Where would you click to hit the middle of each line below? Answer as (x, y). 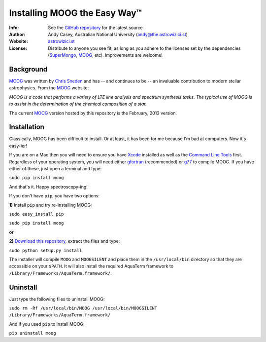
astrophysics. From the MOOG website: (49, 88)
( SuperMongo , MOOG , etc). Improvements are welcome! (105, 55)
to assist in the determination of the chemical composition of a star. (78, 104)
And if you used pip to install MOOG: (47, 324)
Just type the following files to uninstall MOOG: (57, 299)
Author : (17, 34)
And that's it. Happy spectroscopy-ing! (49, 187)
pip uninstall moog (33, 333)
